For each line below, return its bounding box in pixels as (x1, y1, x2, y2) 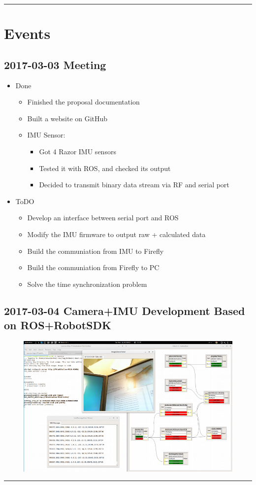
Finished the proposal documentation (27, 97, 140, 107)
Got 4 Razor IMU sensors (39, 146, 116, 156)
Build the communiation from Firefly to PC (27, 262, 160, 273)
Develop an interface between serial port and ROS (27, 212, 179, 223)
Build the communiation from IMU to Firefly (27, 245, 164, 256)
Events (4, 23, 51, 43)
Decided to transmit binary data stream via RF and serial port (39, 179, 229, 190)
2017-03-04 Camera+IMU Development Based (4, 303, 245, 318)
